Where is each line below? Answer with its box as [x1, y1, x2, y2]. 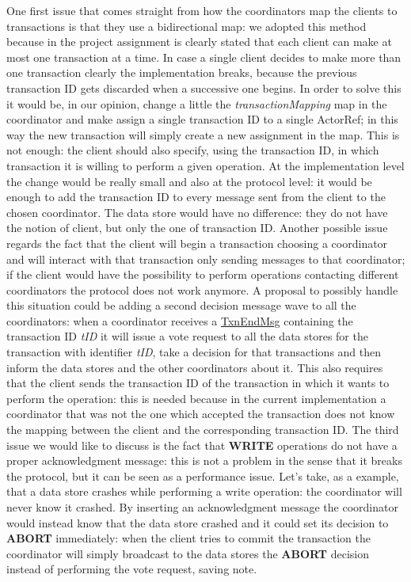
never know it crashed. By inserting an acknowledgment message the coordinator [6, 499, 398, 515]
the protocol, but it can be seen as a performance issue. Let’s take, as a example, [6, 467, 399, 484]
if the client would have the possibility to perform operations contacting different [6, 266, 399, 283]
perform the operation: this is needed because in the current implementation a [6, 390, 386, 406]
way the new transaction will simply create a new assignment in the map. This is [6, 126, 400, 143]
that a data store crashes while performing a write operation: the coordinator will [6, 483, 402, 500]
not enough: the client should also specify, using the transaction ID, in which [6, 142, 379, 158]
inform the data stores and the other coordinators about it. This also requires [6, 359, 383, 375]
